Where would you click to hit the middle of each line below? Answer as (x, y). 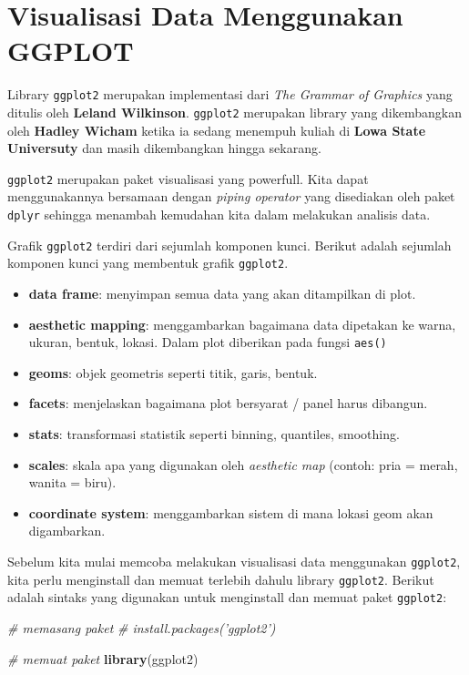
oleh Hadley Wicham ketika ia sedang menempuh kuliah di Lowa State (217, 130)
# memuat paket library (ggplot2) (103, 658)
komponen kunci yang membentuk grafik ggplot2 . (148, 263)
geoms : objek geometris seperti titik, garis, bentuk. (173, 372)
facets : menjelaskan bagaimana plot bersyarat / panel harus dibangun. (228, 403)
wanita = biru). (72, 482)
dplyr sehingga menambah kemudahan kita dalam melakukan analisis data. (219, 215)
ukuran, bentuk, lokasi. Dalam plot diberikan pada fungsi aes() (208, 342)
